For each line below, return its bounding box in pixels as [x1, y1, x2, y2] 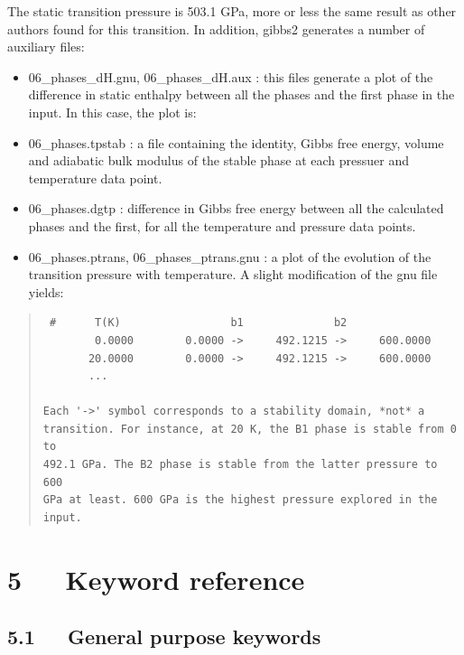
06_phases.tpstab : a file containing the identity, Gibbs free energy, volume [28, 133, 444, 152]
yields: [28, 282, 64, 301]
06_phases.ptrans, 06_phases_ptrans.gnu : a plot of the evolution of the [28, 247, 432, 266]
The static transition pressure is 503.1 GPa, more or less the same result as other [7, 2, 457, 20]
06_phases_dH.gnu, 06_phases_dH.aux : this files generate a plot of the [28, 67, 433, 86]
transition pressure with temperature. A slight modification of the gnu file [28, 265, 438, 284]
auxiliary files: [7, 37, 85, 56]
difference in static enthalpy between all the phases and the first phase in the [28, 85, 455, 104]
